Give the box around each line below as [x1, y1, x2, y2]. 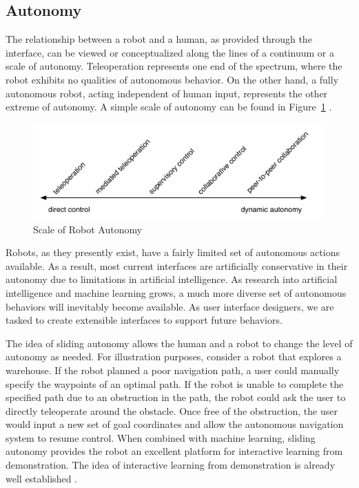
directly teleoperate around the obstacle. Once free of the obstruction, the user [6, 403, 338, 418]
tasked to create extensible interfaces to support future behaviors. [6, 313, 283, 327]
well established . [6, 471, 77, 485]
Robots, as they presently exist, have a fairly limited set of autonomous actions [6, 245, 340, 260]
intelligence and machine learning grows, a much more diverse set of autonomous [6, 285, 347, 300]
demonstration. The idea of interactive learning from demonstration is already [6, 458, 336, 472]
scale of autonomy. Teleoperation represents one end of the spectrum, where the [6, 59, 342, 73]
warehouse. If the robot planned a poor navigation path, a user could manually [6, 362, 340, 377]
